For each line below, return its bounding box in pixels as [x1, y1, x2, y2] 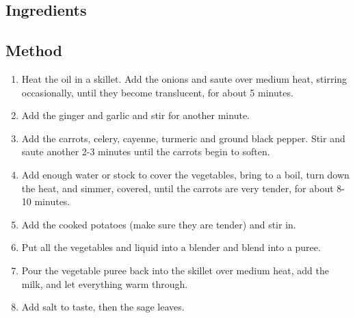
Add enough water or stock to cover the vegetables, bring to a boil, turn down [21, 167, 350, 181]
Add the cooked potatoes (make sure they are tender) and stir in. [21, 217, 296, 231]
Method [5, 40, 62, 61]
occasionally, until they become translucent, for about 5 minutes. [21, 85, 293, 99]
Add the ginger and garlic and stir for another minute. [21, 108, 250, 122]
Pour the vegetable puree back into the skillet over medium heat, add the [21, 263, 329, 277]
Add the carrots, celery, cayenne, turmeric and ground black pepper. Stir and [21, 131, 345, 145]
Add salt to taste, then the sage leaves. [21, 300, 185, 314]
